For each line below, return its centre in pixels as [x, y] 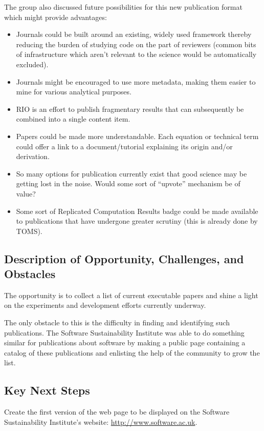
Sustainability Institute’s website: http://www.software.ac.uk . [101, 422]
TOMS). [29, 231]
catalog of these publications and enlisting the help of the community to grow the [132, 352]
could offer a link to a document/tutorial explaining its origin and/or [124, 146]
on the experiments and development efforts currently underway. [105, 305]
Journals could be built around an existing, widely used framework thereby [134, 34]
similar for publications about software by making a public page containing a [125, 342]
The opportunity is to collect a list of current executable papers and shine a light [131, 295]
